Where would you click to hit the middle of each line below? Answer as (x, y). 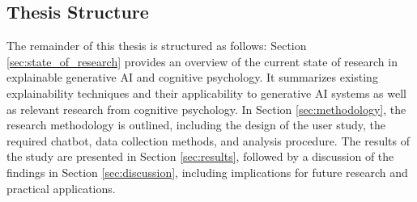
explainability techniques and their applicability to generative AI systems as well (206, 93)
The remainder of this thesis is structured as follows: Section (157, 46)
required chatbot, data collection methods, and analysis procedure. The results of (208, 140)
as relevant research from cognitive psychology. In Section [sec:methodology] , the (206, 109)
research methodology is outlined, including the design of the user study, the (196, 125)
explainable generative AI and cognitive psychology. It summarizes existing (192, 77)
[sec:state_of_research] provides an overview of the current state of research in (202, 61)
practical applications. (61, 188)
